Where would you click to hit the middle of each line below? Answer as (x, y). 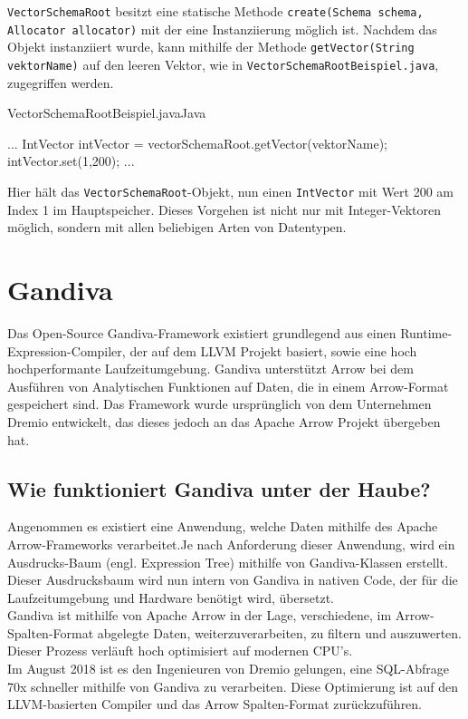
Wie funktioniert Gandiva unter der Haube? (219, 488)
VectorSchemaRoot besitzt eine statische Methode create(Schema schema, (215, 11)
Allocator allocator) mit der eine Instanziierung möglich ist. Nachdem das (222, 29)
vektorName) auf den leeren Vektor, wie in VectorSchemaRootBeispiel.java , (223, 64)
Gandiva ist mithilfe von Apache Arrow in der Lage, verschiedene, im (200, 615)
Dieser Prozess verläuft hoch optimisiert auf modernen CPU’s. (180, 651)
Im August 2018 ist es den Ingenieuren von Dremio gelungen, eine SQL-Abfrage (228, 669)
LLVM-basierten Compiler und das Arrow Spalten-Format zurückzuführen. (215, 704)
